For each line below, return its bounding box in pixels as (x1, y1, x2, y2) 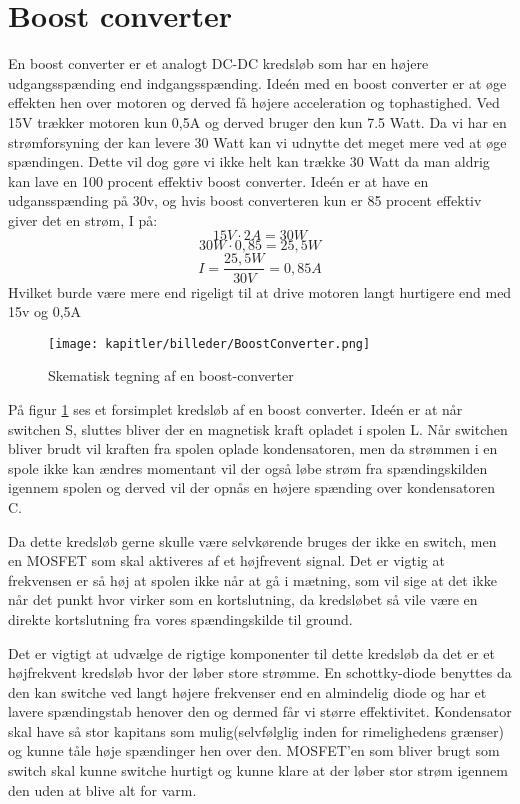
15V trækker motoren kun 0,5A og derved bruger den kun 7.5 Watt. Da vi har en (8, 111, 507, 132)
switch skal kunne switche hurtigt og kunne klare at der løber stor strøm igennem (8, 760, 508, 781)
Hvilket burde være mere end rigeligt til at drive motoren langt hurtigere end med (8, 281, 512, 302)
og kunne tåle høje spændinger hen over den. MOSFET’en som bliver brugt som (8, 740, 500, 761)
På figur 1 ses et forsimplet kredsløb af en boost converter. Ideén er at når (8, 398, 463, 419)
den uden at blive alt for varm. (8, 779, 197, 800)
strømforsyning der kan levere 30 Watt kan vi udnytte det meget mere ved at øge (8, 131, 507, 152)
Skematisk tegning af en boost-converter (48, 365, 294, 386)
